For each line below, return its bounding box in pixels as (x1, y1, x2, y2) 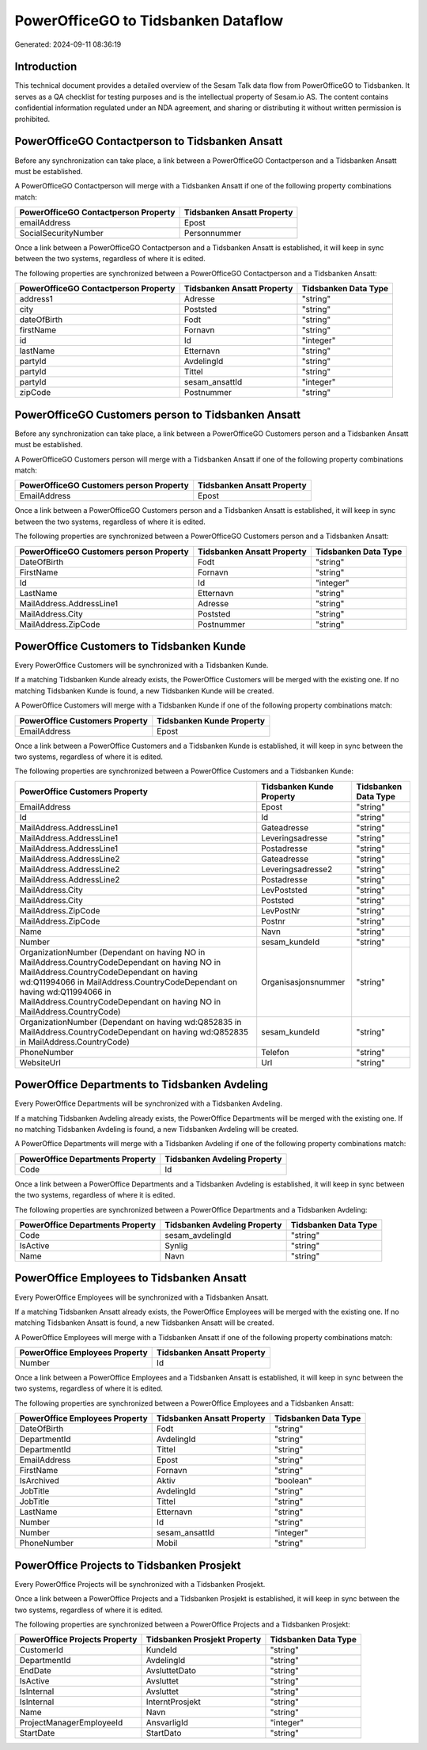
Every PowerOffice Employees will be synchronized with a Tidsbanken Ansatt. (14, 1293, 269, 1302)
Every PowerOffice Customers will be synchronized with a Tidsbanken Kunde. (14, 661, 269, 670)
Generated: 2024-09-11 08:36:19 (14, 40, 122, 49)
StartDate (19, 1728, 55, 1739)
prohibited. (14, 114, 51, 123)
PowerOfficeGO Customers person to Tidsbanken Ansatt (14, 408, 300, 421)
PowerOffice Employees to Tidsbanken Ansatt (14, 1271, 247, 1285)
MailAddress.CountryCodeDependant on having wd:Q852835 (19, 1026, 249, 1037)
